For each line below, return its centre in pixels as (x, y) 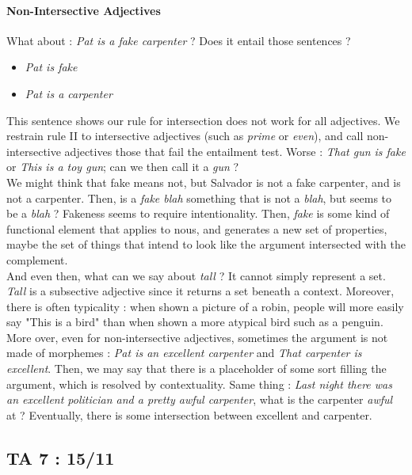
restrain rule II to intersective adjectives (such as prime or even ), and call (185, 136)
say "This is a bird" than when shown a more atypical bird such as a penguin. (195, 322)
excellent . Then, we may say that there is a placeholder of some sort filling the (196, 369)
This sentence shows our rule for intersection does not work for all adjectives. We (203, 120)
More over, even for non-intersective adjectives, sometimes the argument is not (197, 337)
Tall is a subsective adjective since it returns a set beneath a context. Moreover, (200, 291)
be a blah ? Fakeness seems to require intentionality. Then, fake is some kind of (198, 213)
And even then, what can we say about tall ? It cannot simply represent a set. (196, 275)
